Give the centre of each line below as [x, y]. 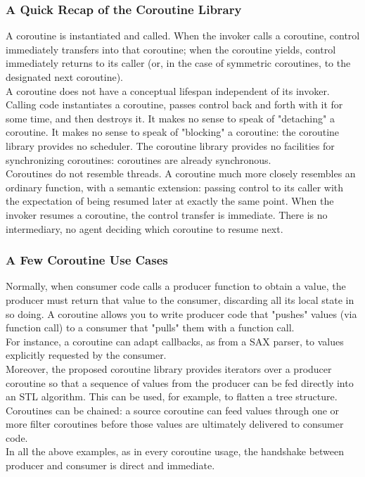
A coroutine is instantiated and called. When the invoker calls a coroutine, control [183, 36]
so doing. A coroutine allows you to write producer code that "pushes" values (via [181, 313]
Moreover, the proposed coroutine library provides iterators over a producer [169, 368]
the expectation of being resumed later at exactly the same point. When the [170, 201]
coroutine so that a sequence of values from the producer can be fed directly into [180, 382]
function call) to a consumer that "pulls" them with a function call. [150, 327]
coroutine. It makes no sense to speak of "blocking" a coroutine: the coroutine [173, 132]
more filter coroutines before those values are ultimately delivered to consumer [175, 424]
